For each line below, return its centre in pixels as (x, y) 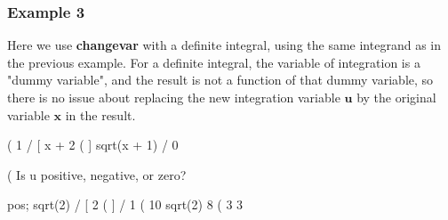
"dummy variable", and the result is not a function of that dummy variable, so (220, 80)
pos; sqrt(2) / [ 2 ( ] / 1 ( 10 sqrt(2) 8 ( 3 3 (125, 204)
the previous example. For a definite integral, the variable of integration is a (214, 62)
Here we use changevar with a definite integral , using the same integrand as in (224, 45)
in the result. (100, 114)
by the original (396, 97)
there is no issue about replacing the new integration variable (174, 97)
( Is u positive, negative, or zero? (97, 174)
